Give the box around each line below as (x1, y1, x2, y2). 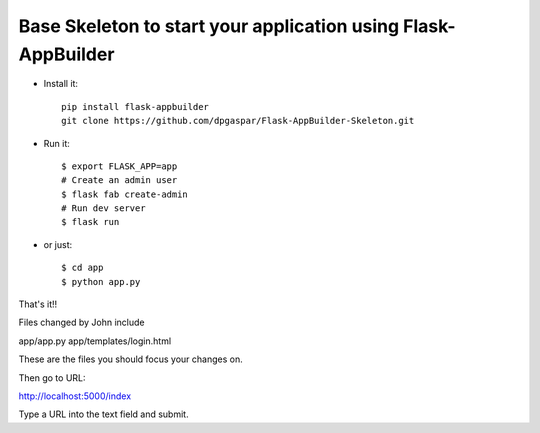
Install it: (43, 78, 79, 90)
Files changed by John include (18, 316, 145, 329)
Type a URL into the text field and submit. (18, 408, 189, 420)
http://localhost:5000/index (18, 390, 132, 402)
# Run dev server (61, 203, 146, 214)
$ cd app (61, 262, 104, 274)
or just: (43, 238, 73, 250)
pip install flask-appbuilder (61, 101, 210, 112)
